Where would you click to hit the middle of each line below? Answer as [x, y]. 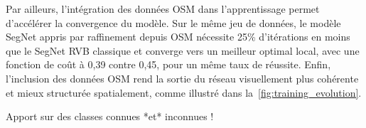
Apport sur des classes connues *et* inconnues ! [110, 116]
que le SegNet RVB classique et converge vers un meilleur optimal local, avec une [183, 50]
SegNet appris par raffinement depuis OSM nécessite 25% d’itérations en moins [178, 37]
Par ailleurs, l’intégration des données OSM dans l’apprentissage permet [163, 9]
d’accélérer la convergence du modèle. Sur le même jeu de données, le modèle [173, 22]
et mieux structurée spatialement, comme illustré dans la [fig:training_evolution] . [184, 92]
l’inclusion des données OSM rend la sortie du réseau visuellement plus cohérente [182, 78]
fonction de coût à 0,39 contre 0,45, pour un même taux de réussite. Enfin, [168, 64]
